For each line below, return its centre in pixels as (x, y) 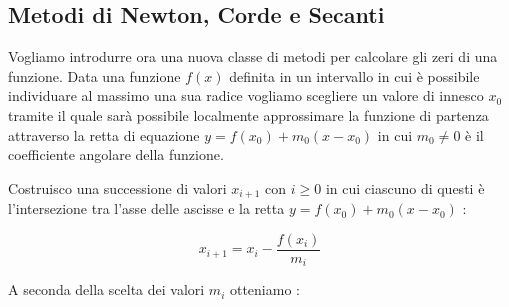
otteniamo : (264, 289)
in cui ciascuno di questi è (405, 187)
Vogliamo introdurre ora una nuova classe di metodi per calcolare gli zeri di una (253, 56)
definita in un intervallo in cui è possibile (354, 75)
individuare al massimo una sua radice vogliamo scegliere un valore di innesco (246, 95)
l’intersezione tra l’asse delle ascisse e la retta (146, 208)
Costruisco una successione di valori (117, 187)
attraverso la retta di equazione (104, 134)
